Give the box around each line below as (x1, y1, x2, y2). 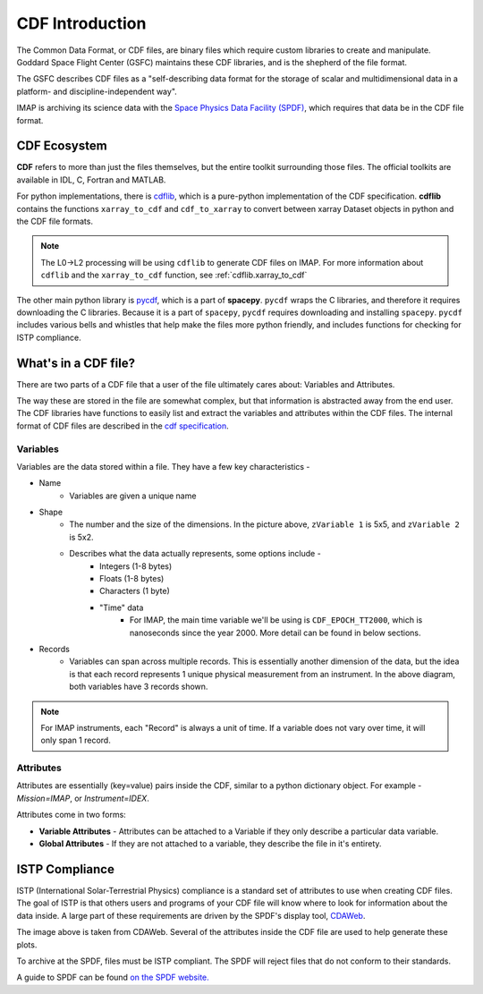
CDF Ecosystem (16, 139, 107, 154)
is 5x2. (69, 531, 94, 542)
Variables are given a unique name (69, 490, 197, 501)
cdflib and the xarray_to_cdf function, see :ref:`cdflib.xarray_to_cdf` (40, 269, 308, 281)
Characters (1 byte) (99, 586, 170, 597)
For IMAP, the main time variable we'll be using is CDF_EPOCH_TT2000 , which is (130, 615, 423, 625)
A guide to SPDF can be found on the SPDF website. (16, 972, 209, 983)
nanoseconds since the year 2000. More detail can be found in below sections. (130, 627, 421, 638)
